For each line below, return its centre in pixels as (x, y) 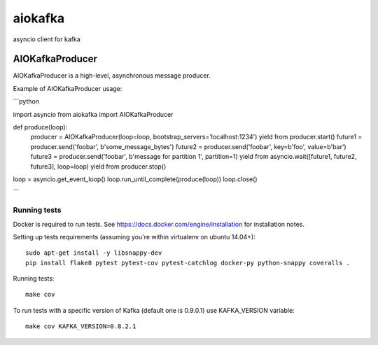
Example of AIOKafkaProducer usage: (68, 88)
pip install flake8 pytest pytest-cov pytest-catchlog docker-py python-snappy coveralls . (188, 263)
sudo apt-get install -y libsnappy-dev (94, 253)
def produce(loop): (40, 127)
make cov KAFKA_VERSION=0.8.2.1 (81, 326)
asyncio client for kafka (47, 39)
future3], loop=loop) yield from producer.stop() (98, 166)
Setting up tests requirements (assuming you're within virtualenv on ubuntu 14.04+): (134, 237)
